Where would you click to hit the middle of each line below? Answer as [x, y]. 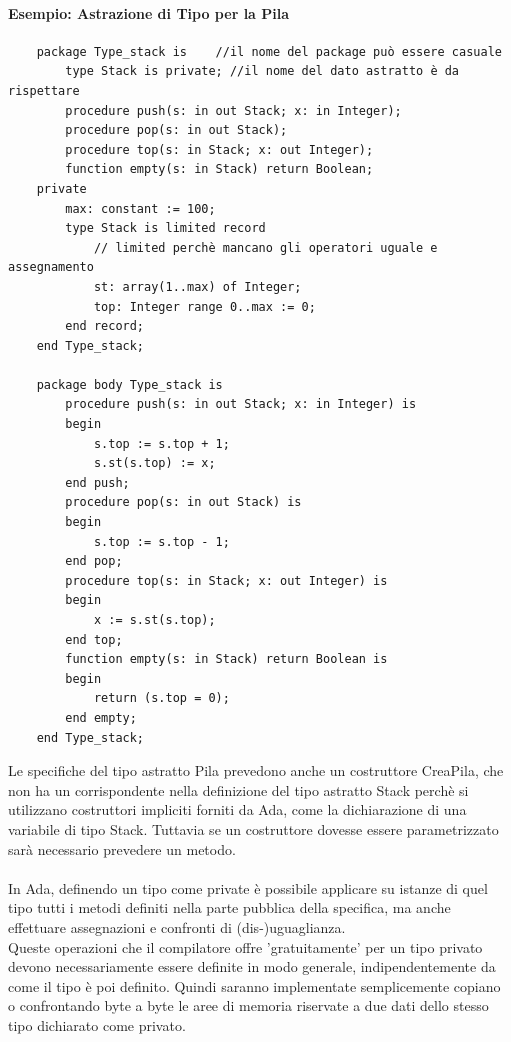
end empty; [101, 717]
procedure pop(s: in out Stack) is [183, 502]
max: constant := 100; [140, 208]
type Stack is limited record [165, 228]
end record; [105, 326]
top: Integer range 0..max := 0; [204, 306]
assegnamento [51, 267]
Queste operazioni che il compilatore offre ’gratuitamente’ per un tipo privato [245, 946]
